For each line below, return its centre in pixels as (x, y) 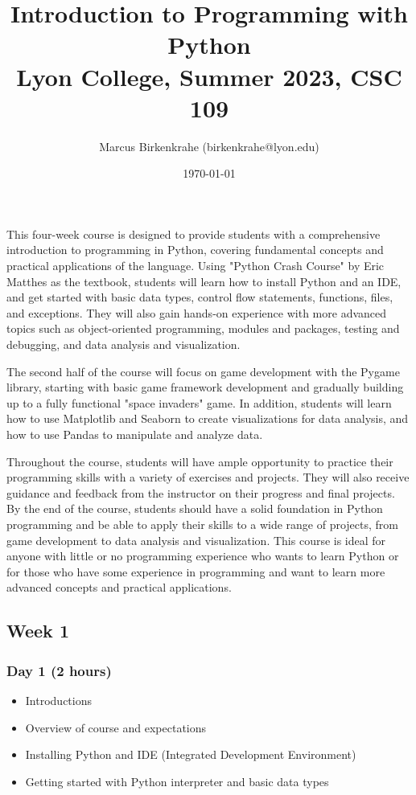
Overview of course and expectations (116, 727)
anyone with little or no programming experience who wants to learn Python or (203, 556)
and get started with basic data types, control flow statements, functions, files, (200, 297)
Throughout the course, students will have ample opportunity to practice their (200, 461)
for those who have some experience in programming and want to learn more (196, 571)
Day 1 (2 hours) (59, 670)
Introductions (58, 700)
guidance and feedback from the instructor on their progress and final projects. (201, 492)
